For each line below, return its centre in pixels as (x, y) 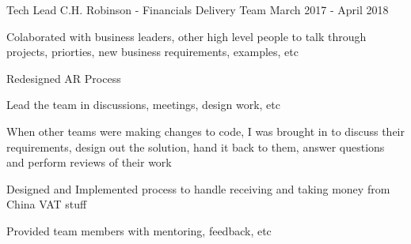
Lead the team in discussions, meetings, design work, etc (143, 105)
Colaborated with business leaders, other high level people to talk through (186, 36)
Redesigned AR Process (64, 78)
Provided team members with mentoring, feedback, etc (139, 230)
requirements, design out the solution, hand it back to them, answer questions (196, 146)
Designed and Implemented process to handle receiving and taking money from (198, 188)
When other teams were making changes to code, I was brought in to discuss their (206, 131)
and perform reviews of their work (89, 162)
